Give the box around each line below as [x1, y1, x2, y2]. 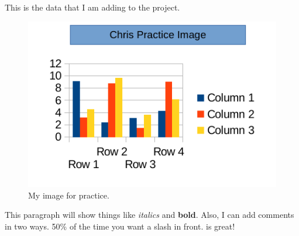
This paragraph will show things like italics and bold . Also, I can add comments [5, 208, 294, 221]
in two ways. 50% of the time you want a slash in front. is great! [5, 220, 235, 232]
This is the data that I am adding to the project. [5, 1, 180, 13]
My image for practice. [28, 189, 109, 201]
